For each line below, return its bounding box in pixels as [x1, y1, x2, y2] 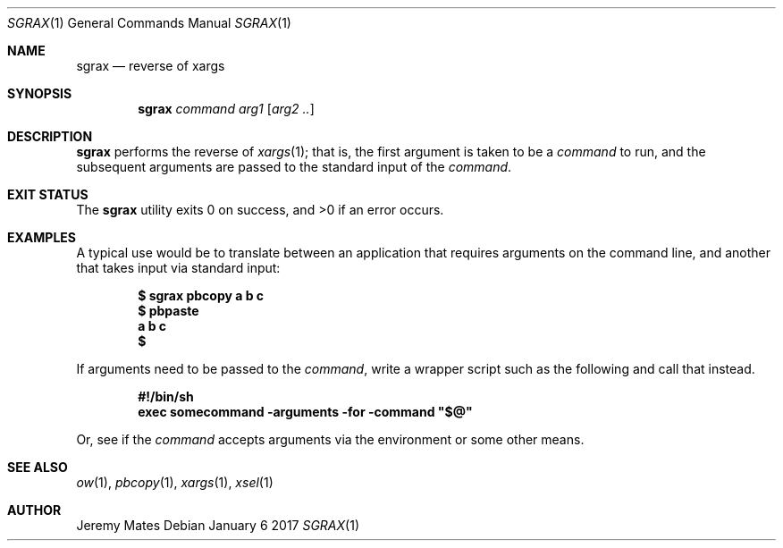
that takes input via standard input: [76, 260, 281, 275]
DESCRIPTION [7, 129, 93, 144]
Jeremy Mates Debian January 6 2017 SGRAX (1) [76, 518, 360, 533]
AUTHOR [7, 502, 62, 518]
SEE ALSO [7, 459, 68, 475]
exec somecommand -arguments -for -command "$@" [138, 404, 473, 419]
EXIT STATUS [7, 187, 88, 202]
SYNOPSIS [7, 86, 72, 101]
